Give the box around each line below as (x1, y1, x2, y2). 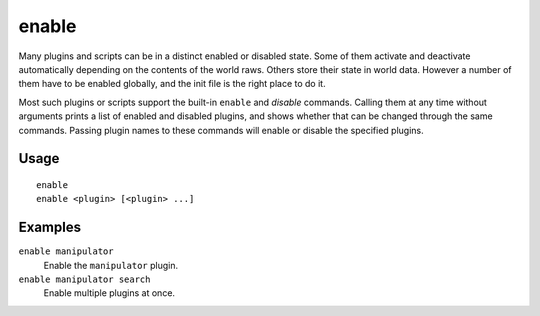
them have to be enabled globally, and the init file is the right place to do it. (18, 78, 326, 90)
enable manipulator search (18, 273, 151, 285)
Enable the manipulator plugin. (43, 259, 179, 271)
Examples (18, 219, 82, 236)
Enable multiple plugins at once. (43, 287, 175, 299)
